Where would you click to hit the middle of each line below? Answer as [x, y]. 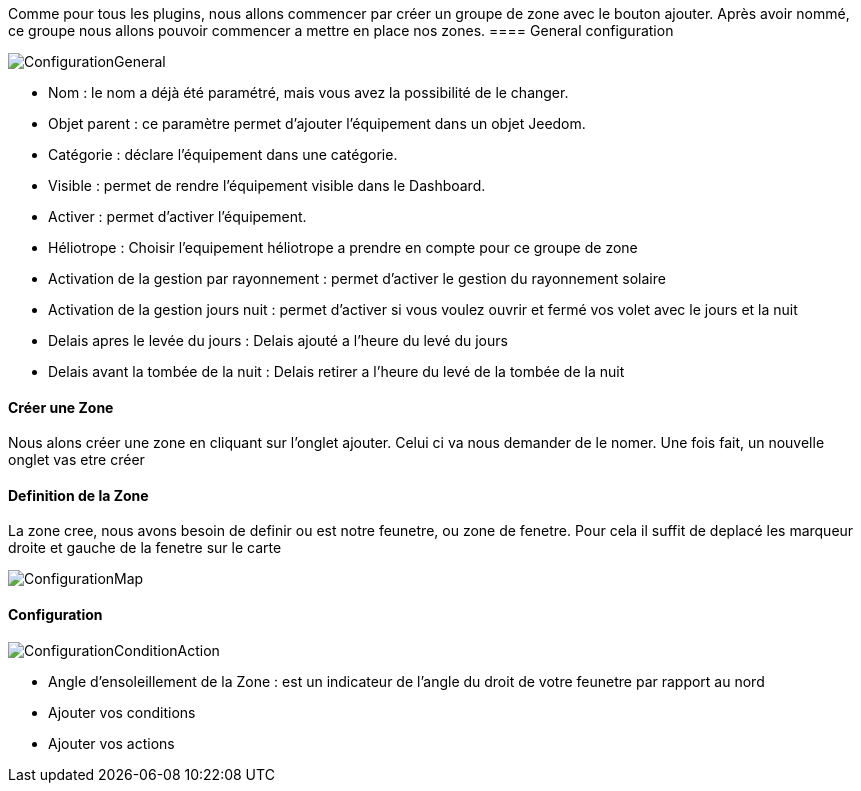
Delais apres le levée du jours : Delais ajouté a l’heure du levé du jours [278, 340]
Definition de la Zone [78, 495]
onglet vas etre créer [76, 460]
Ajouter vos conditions [122, 712]
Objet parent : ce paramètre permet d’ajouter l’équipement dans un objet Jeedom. [317, 123]
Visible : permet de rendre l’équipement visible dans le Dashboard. [267, 185]
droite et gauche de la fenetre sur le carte [145, 548]
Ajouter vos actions [111, 743]
